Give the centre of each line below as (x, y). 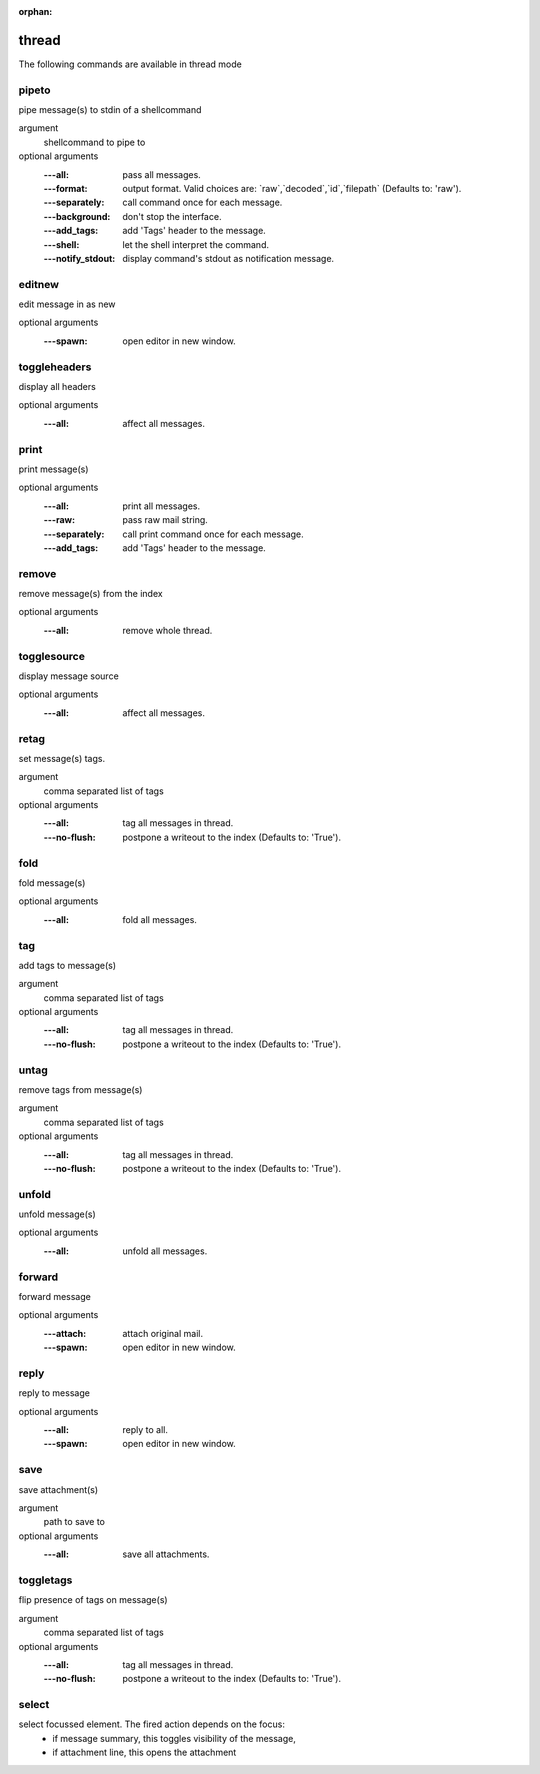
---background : (77, 216)
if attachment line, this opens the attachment (144, 1752)
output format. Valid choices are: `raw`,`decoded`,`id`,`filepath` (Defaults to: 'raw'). (292, 188)
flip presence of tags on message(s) (93, 1600)
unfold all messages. (165, 1251)
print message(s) (53, 469)
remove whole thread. (167, 630)
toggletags (45, 1580)
